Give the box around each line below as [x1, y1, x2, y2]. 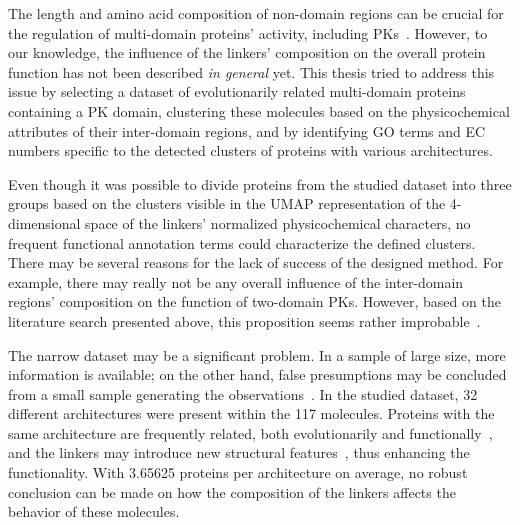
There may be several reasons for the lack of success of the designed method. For [8, 252, 504, 273]
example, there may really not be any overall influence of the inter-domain [8, 271, 464, 292]
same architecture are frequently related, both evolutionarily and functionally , [8, 422, 493, 443]
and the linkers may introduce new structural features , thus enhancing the [8, 442, 470, 463]
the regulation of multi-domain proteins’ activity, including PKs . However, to [8, 22, 488, 43]
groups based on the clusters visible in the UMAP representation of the [8, 193, 446, 214]
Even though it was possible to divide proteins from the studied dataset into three [8, 173, 512, 194]
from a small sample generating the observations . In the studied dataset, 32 [8, 383, 478, 404]
